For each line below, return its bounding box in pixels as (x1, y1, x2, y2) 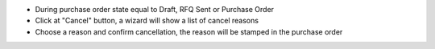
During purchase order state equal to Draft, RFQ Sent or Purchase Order (35, 5, 274, 14)
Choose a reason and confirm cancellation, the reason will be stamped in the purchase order (35, 27, 343, 36)
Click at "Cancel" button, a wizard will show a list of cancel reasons (35, 16, 259, 26)
